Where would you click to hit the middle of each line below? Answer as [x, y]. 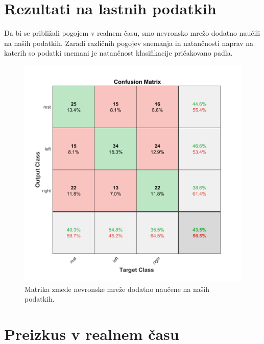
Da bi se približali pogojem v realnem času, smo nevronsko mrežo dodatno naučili [132, 33]
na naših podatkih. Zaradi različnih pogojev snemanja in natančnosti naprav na [129, 43]
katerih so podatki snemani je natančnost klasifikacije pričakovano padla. [118, 53]
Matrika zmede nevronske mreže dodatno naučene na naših [117, 289]
